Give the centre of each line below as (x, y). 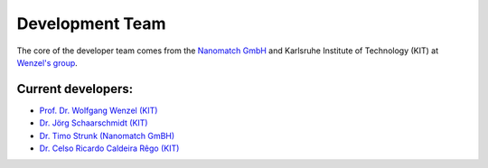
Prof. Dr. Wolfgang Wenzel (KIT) (99, 110)
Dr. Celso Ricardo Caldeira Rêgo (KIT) (109, 148)
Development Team (91, 23)
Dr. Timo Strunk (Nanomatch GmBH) (107, 135)
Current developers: (75, 89)
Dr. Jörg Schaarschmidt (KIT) (94, 123)
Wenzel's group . (47, 62)
